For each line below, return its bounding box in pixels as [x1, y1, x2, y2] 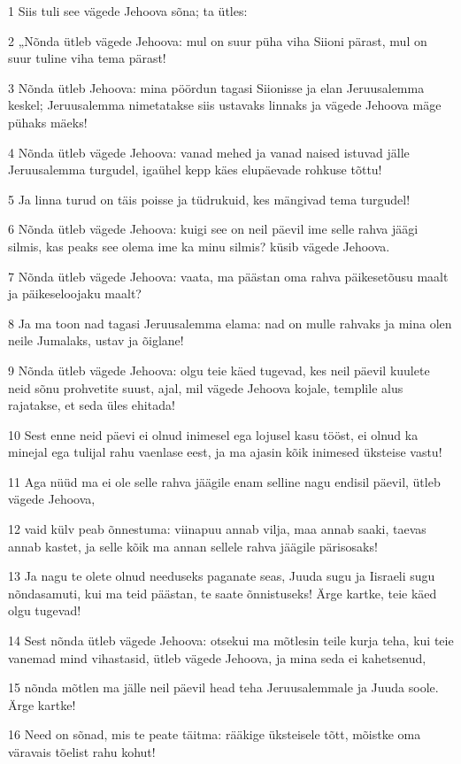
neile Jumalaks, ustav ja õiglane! [8, 331, 184, 350]
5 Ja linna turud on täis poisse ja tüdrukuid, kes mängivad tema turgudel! [8, 189, 411, 208]
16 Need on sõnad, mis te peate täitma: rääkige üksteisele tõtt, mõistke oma [8, 725, 421, 744]
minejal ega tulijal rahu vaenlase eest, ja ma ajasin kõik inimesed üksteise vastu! [8, 443, 442, 461]
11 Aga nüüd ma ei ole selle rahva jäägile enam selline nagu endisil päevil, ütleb [8, 472, 441, 490]
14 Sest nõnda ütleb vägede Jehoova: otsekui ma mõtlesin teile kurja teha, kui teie [8, 631, 454, 650]
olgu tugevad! [8, 601, 81, 620]
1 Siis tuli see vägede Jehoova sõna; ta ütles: [8, 2, 248, 19]
